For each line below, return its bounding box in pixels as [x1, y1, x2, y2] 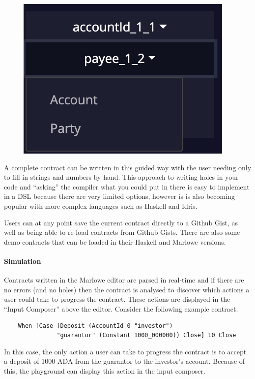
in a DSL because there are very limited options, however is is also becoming [4, 191, 235, 201]
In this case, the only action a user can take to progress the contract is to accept [4, 346, 247, 356]
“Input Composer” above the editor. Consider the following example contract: [4, 303, 238, 314]
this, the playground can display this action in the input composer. [4, 365, 205, 376]
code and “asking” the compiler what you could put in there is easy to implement [4, 181, 250, 191]
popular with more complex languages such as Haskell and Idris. [4, 200, 198, 211]
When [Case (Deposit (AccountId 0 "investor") [18, 322, 173, 329]
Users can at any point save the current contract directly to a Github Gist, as [4, 217, 238, 227]
